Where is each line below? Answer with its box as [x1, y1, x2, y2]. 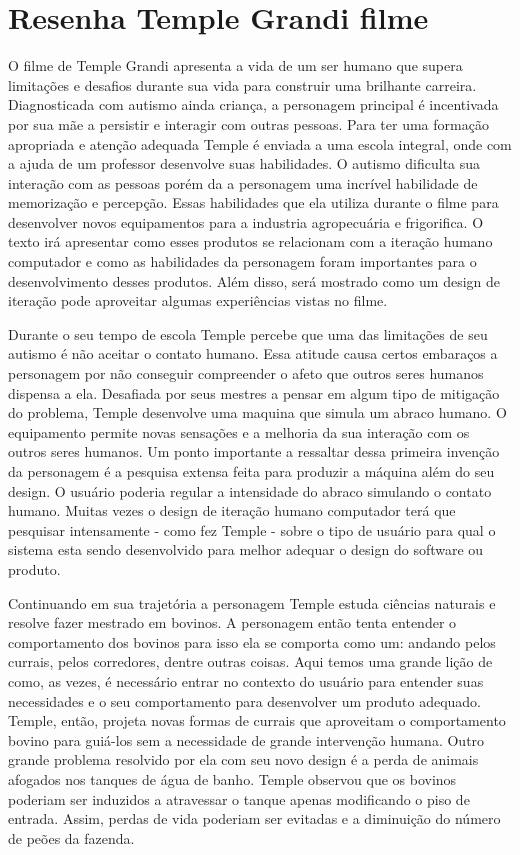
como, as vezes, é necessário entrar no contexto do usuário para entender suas [8, 670, 484, 691]
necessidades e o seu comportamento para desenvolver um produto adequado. [8, 690, 482, 711]
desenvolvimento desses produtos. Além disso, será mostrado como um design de [8, 270, 500, 291]
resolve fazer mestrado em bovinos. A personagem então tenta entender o [8, 612, 457, 633]
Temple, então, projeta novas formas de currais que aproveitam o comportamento [8, 710, 506, 731]
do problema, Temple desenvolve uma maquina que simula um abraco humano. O [8, 402, 507, 423]
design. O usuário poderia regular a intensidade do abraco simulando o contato [8, 480, 492, 501]
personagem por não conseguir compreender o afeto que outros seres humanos [8, 363, 484, 384]
